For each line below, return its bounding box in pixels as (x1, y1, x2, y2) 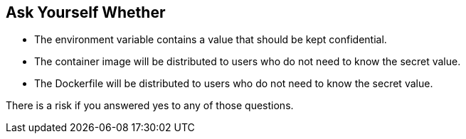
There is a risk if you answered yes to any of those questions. (6, 99, 294, 112)
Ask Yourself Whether (6, 4, 166, 21)
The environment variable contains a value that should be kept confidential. (34, 33, 387, 46)
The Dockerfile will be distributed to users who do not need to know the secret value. (34, 77, 433, 90)
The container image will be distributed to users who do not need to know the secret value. (34, 55, 461, 68)
